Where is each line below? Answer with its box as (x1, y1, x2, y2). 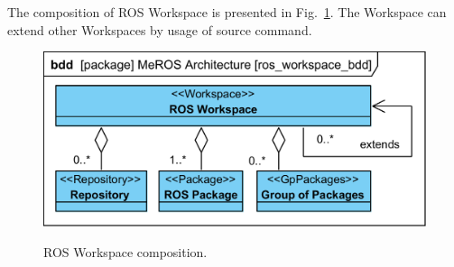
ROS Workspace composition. (43, 242, 208, 261)
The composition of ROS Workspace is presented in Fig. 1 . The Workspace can (7, 3, 447, 21)
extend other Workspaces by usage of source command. (7, 20, 312, 39)
